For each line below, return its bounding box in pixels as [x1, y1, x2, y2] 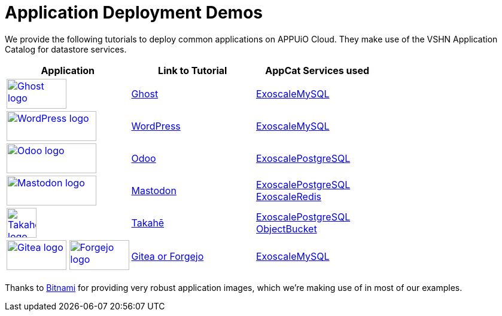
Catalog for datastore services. [5, 44, 127, 54]
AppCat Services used [265, 64, 370, 76]
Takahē [131, 216, 165, 229]
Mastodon [131, 184, 177, 197]
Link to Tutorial [158, 64, 227, 76]
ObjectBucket [255, 222, 317, 235]
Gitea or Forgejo [131, 250, 204, 262]
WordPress [131, 119, 181, 132]
